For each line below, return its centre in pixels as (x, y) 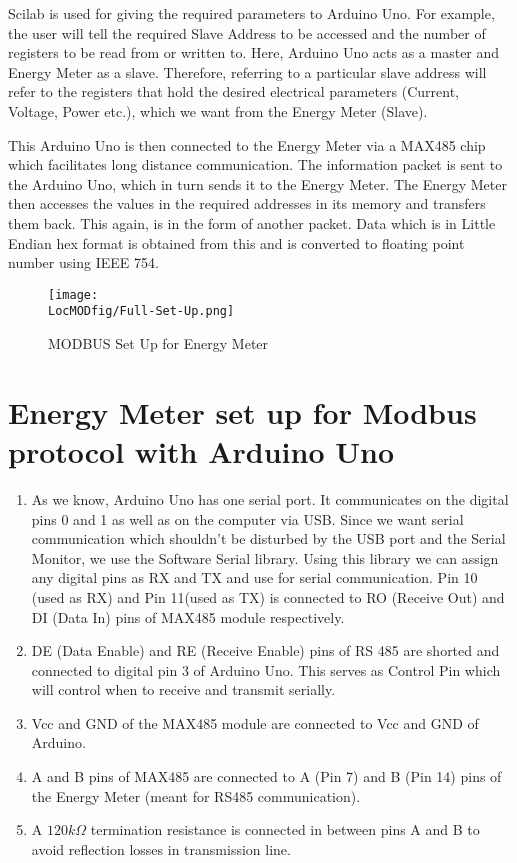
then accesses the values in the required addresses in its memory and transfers (247, 203)
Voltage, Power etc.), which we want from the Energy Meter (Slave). (218, 110)
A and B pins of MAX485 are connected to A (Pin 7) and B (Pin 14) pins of (266, 776)
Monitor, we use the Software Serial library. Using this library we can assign (265, 557)
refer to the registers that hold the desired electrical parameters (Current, (234, 91)
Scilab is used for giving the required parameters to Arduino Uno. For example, (251, 13)
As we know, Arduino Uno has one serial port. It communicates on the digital (270, 498)
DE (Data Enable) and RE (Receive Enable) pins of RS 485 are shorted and (265, 650)
